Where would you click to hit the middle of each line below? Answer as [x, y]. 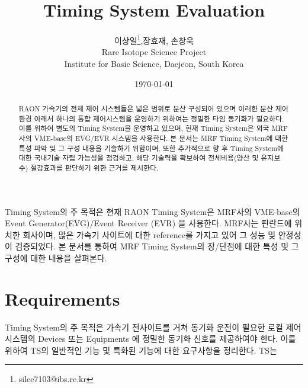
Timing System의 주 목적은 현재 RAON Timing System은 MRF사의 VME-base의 [153, 211]
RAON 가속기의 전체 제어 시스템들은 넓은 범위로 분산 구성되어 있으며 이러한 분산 [146, 108]
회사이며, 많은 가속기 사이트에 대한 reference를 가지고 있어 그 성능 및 [149, 234]
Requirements [62, 298]
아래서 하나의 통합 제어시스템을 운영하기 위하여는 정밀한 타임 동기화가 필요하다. [159, 118]
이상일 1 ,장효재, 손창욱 [154, 39]
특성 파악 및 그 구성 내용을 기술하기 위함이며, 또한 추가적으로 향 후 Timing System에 [151, 148]
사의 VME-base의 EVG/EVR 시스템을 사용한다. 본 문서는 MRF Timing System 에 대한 [153, 138]
